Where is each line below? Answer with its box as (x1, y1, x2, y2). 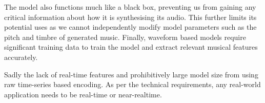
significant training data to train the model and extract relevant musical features (4, 42, 258, 52)
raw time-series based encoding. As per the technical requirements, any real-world (4, 79, 261, 90)
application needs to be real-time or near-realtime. (4, 89, 162, 99)
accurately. (4, 51, 38, 62)
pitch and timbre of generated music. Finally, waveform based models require (4, 31, 246, 42)
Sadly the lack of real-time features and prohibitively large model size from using (4, 69, 258, 79)
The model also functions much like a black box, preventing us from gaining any (4, 2, 256, 12)
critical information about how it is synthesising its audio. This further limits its (4, 11, 257, 22)
